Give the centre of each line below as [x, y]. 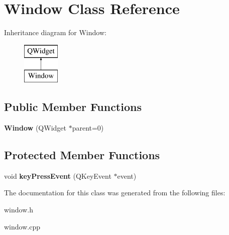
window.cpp [22, 226]
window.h [19, 210]
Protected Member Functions [82, 155]
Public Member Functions [73, 107]
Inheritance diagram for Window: [55, 32]
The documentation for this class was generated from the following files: [115, 193]
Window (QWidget [35, 128]
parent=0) [88, 128]
